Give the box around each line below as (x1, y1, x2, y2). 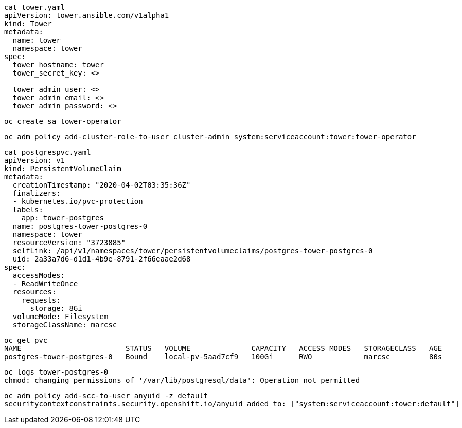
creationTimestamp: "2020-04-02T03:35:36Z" (12, 181, 191, 189)
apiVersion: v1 (4, 156, 65, 164)
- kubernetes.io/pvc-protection (12, 197, 143, 206)
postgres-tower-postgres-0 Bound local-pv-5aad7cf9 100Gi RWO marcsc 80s (4, 352, 442, 361)
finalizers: (12, 189, 61, 197)
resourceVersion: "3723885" (12, 238, 126, 247)
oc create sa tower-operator (4, 117, 121, 125)
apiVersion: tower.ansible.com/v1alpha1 (4, 11, 169, 20)
